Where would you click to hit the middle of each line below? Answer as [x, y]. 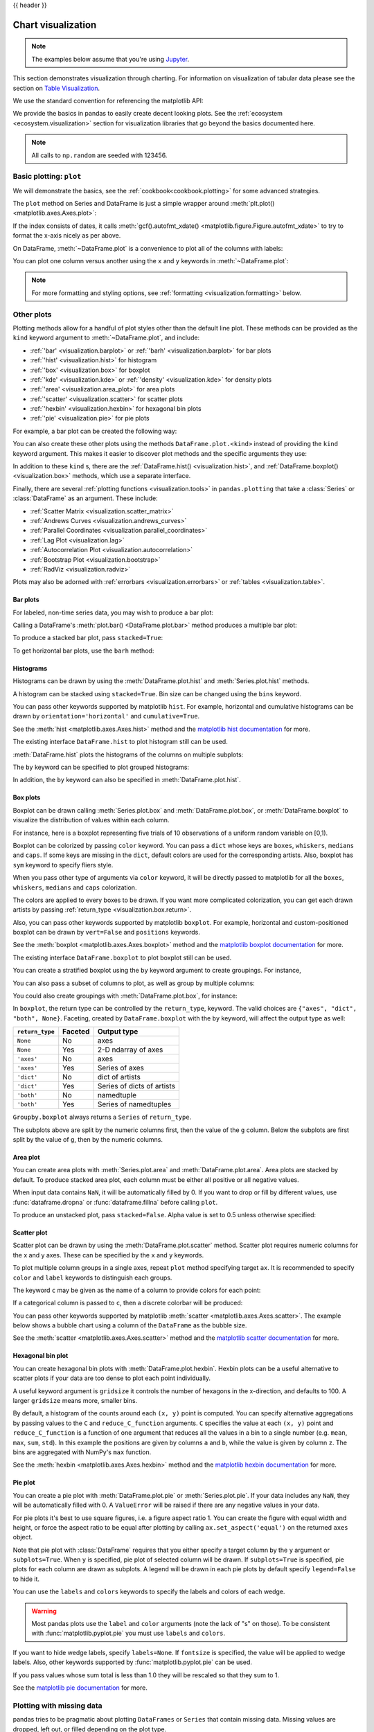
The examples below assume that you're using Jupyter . [110, 59]
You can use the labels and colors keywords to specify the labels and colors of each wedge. [149, 1592]
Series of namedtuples [134, 1104]
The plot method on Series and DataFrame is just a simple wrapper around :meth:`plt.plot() [144, 204]
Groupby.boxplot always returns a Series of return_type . [102, 1117]
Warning [44, 1611]
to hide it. [26, 1579]
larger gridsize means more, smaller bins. [75, 1401]
